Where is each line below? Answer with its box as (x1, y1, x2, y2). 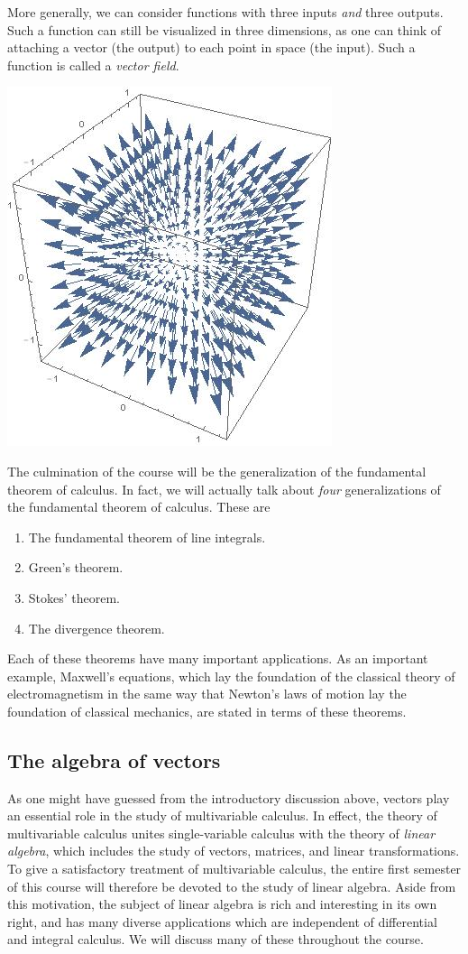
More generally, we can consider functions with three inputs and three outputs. (7, 3, 444, 21)
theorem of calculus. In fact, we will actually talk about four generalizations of (7, 479, 441, 498)
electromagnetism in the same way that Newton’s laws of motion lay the (7, 684, 407, 703)
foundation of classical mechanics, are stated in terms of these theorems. (7, 701, 407, 720)
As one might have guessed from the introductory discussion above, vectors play (7, 788, 450, 807)
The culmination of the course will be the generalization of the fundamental (7, 461, 427, 480)
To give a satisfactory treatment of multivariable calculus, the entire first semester (7, 859, 462, 878)
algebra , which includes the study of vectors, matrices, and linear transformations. (7, 841, 460, 860)
